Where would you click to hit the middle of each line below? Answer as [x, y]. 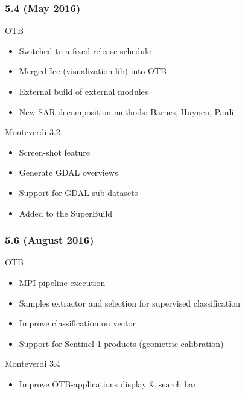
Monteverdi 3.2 [33, 132]
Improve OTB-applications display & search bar [108, 383]
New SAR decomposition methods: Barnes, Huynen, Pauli [126, 111]
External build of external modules [84, 91]
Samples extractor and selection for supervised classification [129, 303]
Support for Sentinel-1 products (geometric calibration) [121, 343]
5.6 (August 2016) [49, 240]
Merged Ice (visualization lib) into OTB [93, 71]
